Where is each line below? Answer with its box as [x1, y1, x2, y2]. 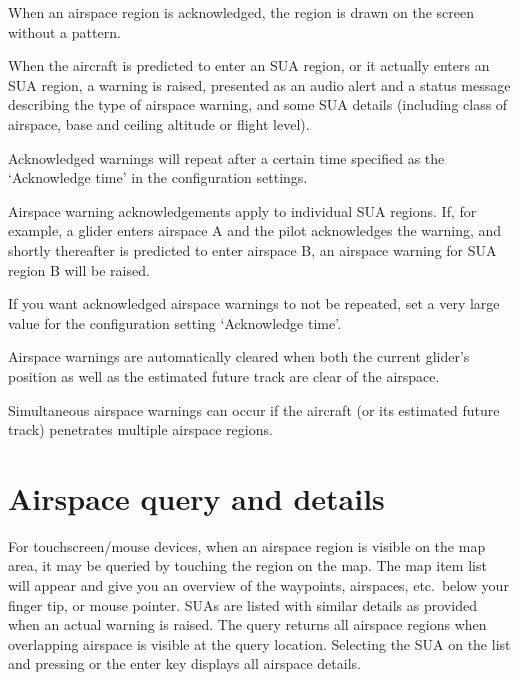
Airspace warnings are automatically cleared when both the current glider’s [8, 346, 470, 367]
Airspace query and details [8, 477, 385, 518]
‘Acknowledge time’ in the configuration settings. [8, 167, 308, 188]
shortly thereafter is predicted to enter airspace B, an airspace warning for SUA [8, 239, 497, 260]
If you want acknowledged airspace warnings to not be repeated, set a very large [8, 293, 500, 314]
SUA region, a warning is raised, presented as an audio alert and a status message [8, 74, 511, 95]
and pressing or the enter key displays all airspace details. [8, 653, 361, 674]
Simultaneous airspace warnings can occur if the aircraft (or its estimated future [8, 399, 500, 420]
